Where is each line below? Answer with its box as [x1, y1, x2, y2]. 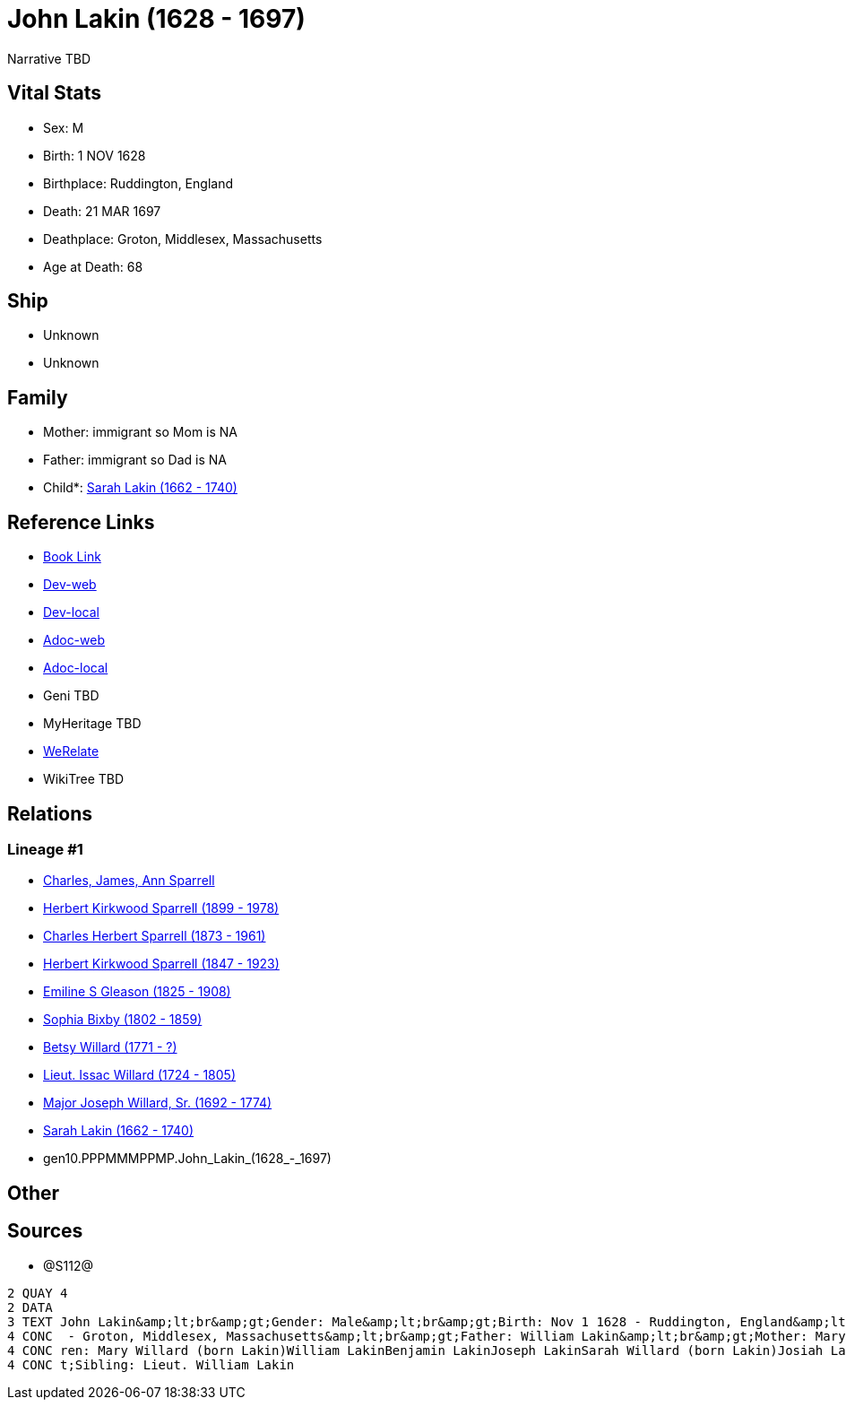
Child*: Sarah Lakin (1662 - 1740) [43, 480, 237, 496]
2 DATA [7, 1299, 53, 1315]
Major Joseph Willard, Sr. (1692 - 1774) [43, 1095, 272, 1111]
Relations [7, 802, 93, 825]
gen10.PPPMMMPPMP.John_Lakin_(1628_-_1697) [43, 1151, 332, 1167]
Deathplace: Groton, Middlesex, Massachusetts [43, 230, 323, 247]
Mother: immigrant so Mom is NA [43, 424, 238, 440]
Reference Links [7, 510, 155, 534]
